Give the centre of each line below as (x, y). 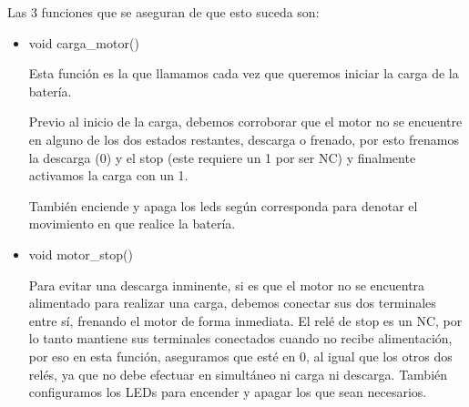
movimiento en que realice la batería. (132, 224)
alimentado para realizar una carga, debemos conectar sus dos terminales (232, 303)
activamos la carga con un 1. (108, 175)
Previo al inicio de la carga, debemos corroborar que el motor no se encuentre (245, 122)
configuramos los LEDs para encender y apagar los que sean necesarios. (228, 392)
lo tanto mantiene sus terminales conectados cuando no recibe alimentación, (240, 338)
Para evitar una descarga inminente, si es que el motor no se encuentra (227, 285)
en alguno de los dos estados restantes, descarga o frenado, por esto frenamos (244, 139)
